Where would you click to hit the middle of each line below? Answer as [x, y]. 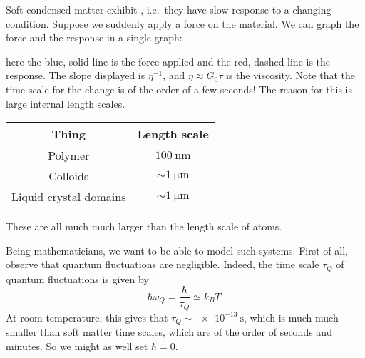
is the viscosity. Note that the [291, 75]
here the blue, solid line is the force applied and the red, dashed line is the [168, 61]
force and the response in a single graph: [94, 37]
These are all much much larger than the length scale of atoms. [144, 226]
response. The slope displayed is [76, 75]
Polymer [69, 155]
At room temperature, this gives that [87, 317]
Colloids [69, 176]
